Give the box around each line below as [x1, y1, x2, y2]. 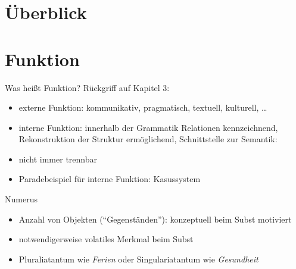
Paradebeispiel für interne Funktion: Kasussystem [18, 173, 201, 185]
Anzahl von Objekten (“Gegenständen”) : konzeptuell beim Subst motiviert [18, 212, 292, 225]
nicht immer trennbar [18, 152, 97, 165]
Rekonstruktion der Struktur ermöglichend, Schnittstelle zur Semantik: [18, 133, 278, 145]
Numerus [5, 193, 38, 205]
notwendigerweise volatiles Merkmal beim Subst [18, 233, 194, 245]
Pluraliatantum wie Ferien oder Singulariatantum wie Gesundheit [18, 252, 258, 265]
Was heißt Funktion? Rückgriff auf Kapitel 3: [5, 81, 170, 93]
